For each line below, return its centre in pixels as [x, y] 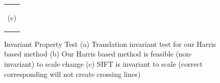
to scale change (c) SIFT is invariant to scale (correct [120, 64]
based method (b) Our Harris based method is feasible [89, 54]
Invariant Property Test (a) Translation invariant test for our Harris [110, 44]
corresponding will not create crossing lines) [72, 74]
